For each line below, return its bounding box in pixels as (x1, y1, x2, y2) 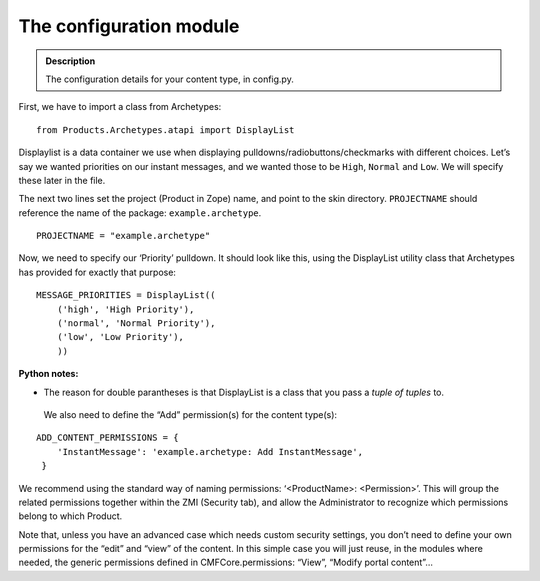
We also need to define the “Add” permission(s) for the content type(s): (43, 408, 338, 420)
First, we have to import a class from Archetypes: (18, 101, 222, 113)
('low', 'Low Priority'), (56, 331, 185, 343)
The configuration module (18, 15, 240, 37)
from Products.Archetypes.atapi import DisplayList (36, 124, 295, 135)
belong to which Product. (18, 510, 123, 522)
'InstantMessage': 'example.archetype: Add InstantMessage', (56, 446, 364, 457)
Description (45, 55, 96, 67)
